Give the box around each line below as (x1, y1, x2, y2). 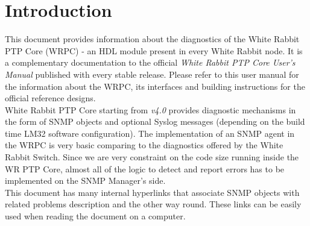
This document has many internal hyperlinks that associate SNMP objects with (5, 186, 300, 198)
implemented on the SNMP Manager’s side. (5, 174, 166, 187)
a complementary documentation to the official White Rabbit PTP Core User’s (5, 56, 296, 69)
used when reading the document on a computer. (5, 210, 186, 222)
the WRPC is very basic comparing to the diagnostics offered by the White (5, 139, 283, 151)
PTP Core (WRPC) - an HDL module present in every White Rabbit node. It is (5, 44, 303, 57)
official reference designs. (5, 92, 96, 104)
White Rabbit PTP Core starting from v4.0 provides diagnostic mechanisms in (5, 103, 296, 116)
